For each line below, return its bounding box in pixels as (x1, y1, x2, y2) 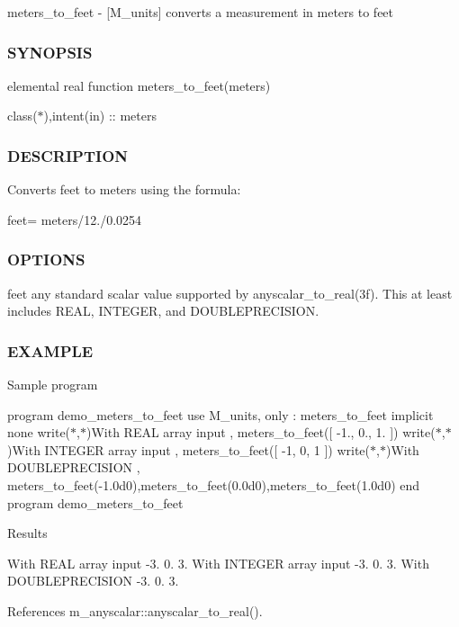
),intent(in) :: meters (43, 106, 157, 125)
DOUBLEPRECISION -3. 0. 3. (7, 571, 179, 590)
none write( (7, 423, 71, 442)
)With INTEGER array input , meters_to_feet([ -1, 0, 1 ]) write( (7, 440, 371, 459)
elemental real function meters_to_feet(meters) (7, 76, 271, 94)
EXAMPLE (7, 339, 94, 362)
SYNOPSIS (7, 40, 93, 63)
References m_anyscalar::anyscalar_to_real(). (7, 601, 263, 620)
